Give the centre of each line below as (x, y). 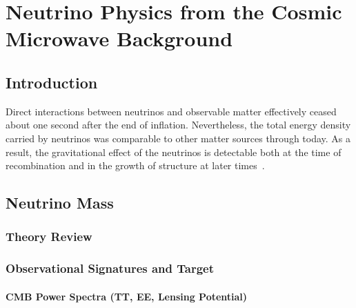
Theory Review (49, 237)
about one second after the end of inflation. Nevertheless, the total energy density (178, 125)
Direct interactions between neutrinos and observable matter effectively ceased (171, 111)
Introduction (52, 82)
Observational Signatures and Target (110, 268)
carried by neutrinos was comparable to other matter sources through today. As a (178, 138)
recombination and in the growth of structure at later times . (135, 165)
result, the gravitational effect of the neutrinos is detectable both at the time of (174, 152)
